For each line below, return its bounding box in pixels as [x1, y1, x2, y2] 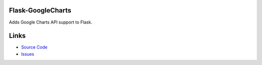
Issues [21, 51, 34, 57]
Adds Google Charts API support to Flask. [9, 19, 92, 25]
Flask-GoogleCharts [9, 6, 71, 14]
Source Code [21, 44, 48, 50]
